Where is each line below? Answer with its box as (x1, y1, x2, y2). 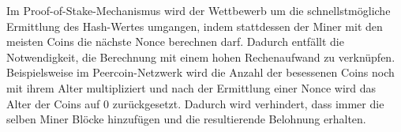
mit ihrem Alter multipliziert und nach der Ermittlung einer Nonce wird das (6, 79, 377, 96)
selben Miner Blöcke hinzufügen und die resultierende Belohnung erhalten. (6, 111, 366, 127)
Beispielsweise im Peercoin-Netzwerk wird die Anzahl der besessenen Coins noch (6, 64, 395, 81)
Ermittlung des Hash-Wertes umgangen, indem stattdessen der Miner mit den (6, 17, 383, 34)
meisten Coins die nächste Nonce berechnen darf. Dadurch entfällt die (6, 33, 344, 50)
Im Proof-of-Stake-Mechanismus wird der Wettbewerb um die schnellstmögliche (6, 2, 391, 18)
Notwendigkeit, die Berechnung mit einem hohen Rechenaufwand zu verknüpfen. (6, 48, 395, 65)
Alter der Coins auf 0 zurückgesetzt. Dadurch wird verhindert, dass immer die (6, 95, 384, 111)
